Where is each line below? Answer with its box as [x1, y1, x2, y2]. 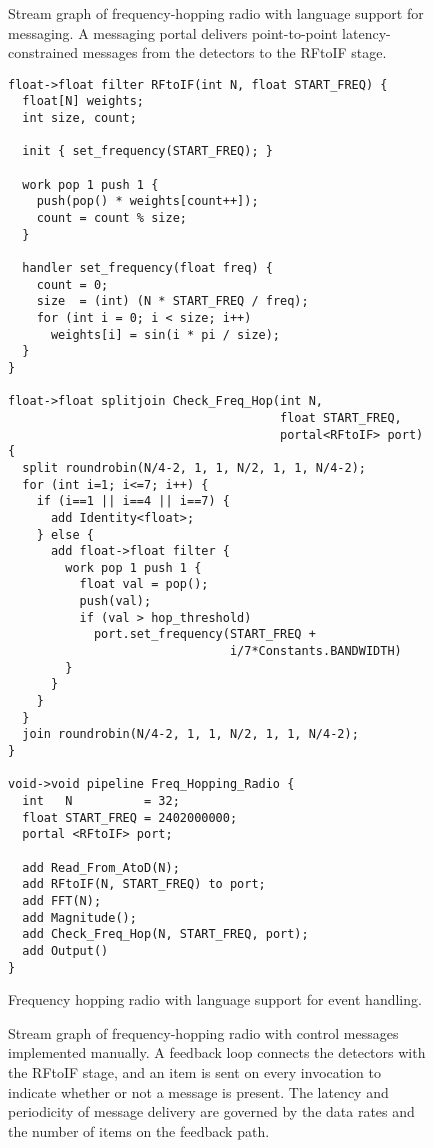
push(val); [79, 594, 152, 609]
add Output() [22, 943, 109, 958]
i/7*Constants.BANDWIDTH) [229, 644, 402, 659]
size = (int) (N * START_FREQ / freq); [36, 294, 309, 309]
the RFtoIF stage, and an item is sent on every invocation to [8, 1062, 381, 1082]
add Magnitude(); [22, 910, 137, 925]
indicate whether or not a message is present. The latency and [8, 1081, 389, 1102]
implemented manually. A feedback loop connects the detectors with [8, 1042, 426, 1063]
